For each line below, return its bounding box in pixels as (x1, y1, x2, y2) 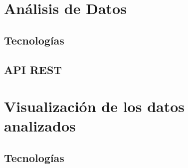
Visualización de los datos (4, 96, 185, 116)
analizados (4, 115, 76, 136)
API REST (4, 61, 62, 77)
